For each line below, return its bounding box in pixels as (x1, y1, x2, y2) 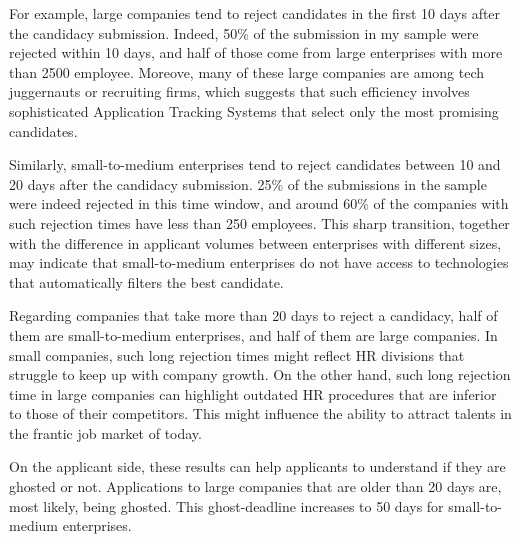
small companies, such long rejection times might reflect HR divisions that (9, 344, 465, 365)
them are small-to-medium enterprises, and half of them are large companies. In (9, 324, 498, 345)
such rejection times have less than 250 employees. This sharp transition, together (9, 212, 510, 233)
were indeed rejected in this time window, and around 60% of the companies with (9, 193, 509, 214)
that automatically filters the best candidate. (9, 271, 284, 292)
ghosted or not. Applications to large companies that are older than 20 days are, (9, 476, 502, 497)
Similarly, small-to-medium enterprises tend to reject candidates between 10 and (9, 154, 501, 175)
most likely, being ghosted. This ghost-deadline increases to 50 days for (9, 495, 444, 516)
